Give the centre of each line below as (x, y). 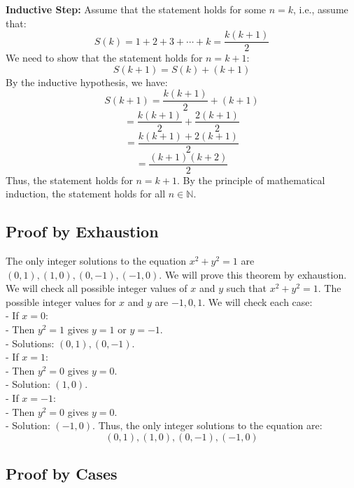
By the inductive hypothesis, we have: (87, 82)
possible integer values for (61, 301)
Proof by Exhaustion (82, 231)
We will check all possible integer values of (97, 288)
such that (247, 288)
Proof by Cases (62, 474)
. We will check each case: (257, 301)
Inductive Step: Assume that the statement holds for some (136, 9)
